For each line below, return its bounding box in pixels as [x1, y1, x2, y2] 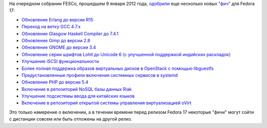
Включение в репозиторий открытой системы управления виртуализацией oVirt [21, 100, 191, 106]
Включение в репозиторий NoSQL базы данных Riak [21, 86, 132, 92]
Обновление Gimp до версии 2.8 [21, 37, 90, 43]
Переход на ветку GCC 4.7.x [21, 24, 81, 30]
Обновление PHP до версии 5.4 [21, 79, 89, 85]
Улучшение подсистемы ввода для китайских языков [21, 93, 135, 99]
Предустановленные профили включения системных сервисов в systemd [21, 72, 178, 78]
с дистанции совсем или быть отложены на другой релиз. [9, 116, 132, 122]
